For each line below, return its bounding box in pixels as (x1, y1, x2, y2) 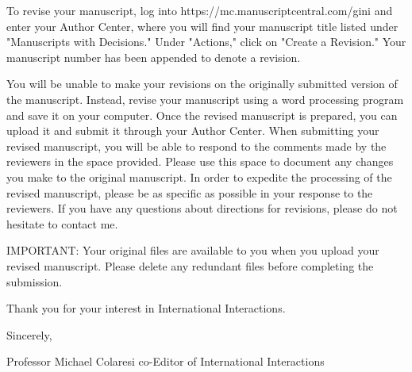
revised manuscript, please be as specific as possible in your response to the (6, 184, 373, 201)
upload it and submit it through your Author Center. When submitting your (6, 122, 379, 139)
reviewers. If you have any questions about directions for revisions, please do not (6, 200, 398, 217)
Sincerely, (6, 326, 52, 343)
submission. (6, 273, 63, 290)
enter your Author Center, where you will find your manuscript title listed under (6, 17, 399, 34)
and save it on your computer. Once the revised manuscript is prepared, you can (6, 106, 398, 123)
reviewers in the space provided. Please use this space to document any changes (6, 153, 394, 170)
